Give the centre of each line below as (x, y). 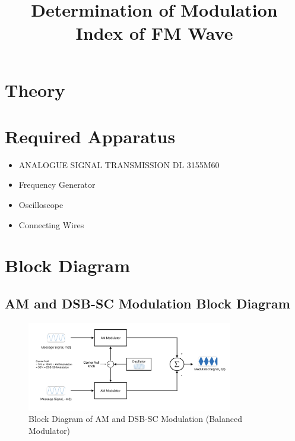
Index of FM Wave (154, 33)
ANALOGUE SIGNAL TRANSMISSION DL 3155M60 (119, 164)
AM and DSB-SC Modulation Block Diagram (147, 303)
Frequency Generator (57, 185)
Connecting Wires (51, 224)
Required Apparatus (90, 136)
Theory (35, 89)
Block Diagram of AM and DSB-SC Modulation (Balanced (135, 419)
